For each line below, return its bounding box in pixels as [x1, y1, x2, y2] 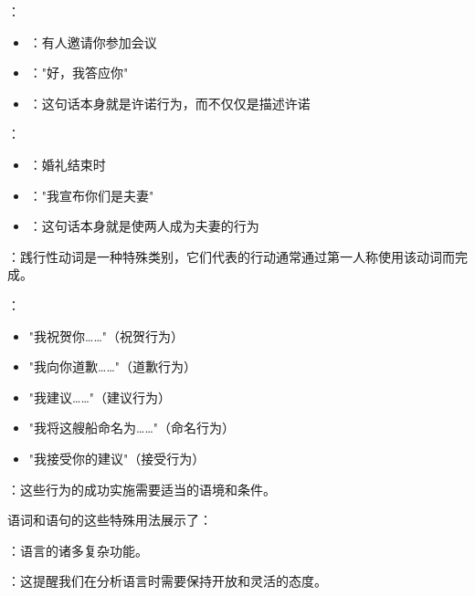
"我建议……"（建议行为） [28, 387, 172, 406]
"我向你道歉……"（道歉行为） [28, 357, 197, 376]
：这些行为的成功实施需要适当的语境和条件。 [7, 479, 276, 498]
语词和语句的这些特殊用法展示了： [7, 510, 212, 529]
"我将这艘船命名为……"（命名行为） [28, 418, 236, 437]
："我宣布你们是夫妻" [28, 185, 154, 204]
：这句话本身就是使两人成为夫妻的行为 [28, 216, 259, 235]
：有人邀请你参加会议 [28, 32, 157, 51]
